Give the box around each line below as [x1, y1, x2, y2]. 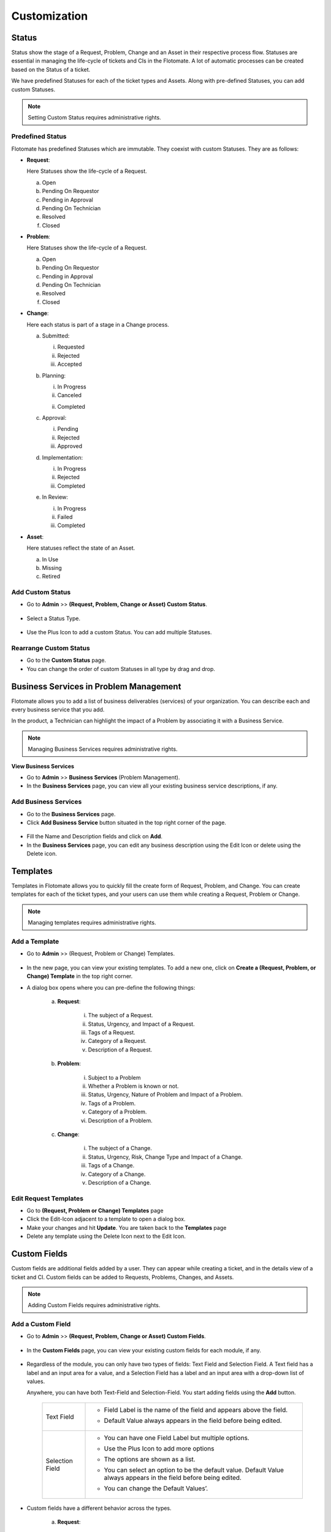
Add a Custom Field [11, 1320, 71, 1329]
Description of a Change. [88, 1178, 151, 1186]
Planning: [42, 371, 66, 379]
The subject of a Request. [88, 1012, 153, 1019]
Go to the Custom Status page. [26, 656, 107, 664]
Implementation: [42, 453, 83, 461]
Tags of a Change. [88, 1162, 135, 1169]
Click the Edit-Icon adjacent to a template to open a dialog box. [26, 1215, 186, 1223]
